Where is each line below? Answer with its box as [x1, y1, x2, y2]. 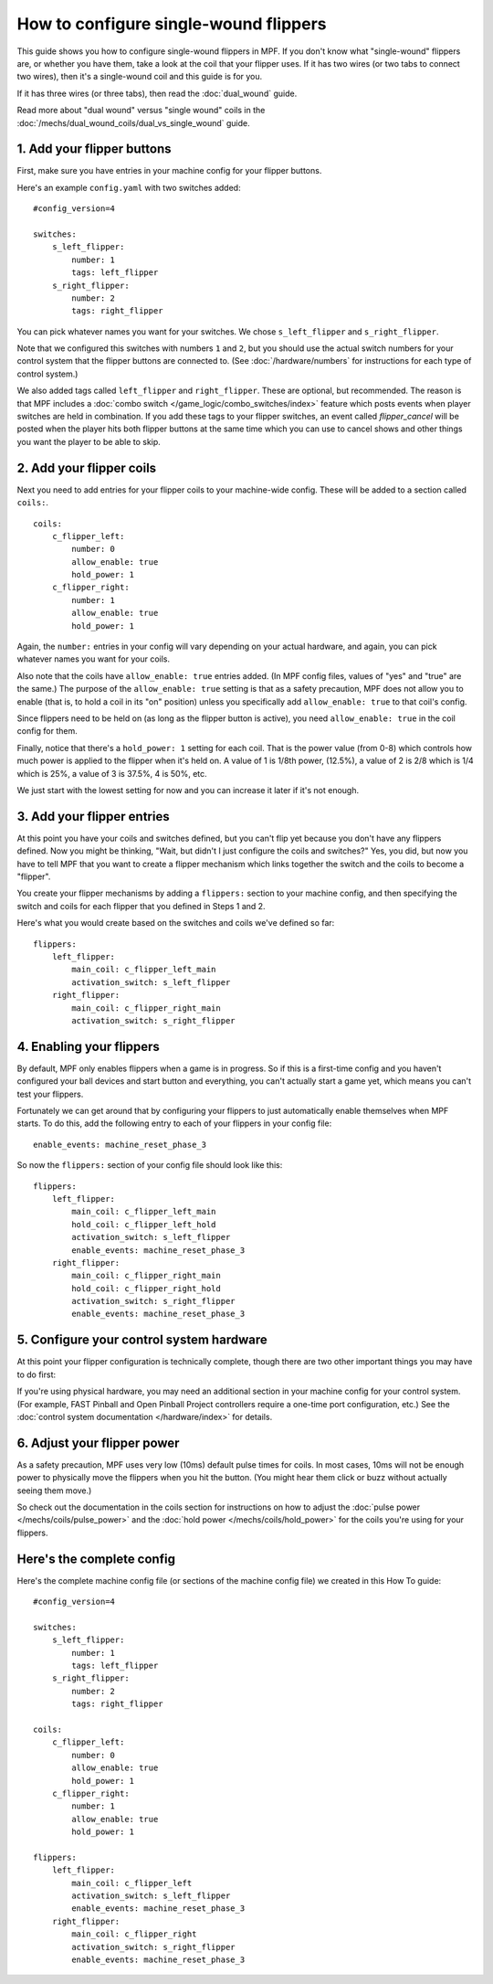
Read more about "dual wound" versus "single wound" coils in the [16, 105, 266, 116]
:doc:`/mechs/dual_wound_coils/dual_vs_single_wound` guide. [16, 117, 250, 128]
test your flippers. [16, 1088, 84, 1099]
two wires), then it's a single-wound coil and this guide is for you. [16, 71, 263, 82]
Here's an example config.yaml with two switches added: [16, 182, 241, 193]
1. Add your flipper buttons [16, 142, 173, 157]
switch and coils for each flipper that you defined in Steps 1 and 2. [16, 900, 266, 911]
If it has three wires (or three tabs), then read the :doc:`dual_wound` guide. [16, 88, 298, 99]
